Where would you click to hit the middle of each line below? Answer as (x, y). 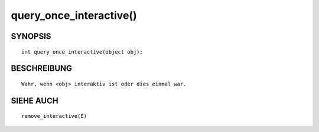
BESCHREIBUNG (42, 69)
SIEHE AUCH (35, 100)
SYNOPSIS (31, 36)
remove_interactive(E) (54, 116)
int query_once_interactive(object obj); (82, 52)
